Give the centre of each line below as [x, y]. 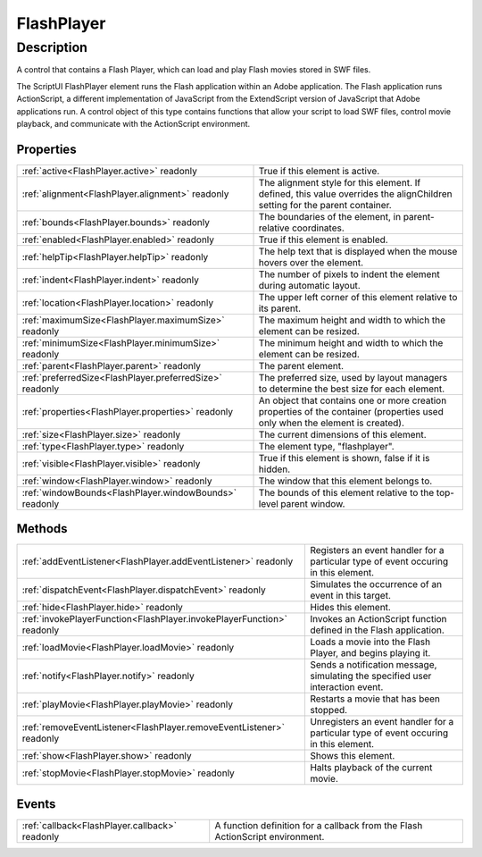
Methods [42, 529]
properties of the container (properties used [351, 411]
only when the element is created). [332, 423]
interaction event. [346, 687]
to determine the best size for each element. [352, 389]
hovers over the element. [311, 262]
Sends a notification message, [373, 665]
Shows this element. [352, 756]
